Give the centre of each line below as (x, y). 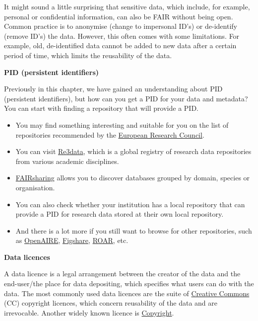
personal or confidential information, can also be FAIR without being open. (119, 16)
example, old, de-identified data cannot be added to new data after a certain (120, 45)
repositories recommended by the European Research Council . (110, 134)
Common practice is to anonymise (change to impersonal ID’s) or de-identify (121, 26)
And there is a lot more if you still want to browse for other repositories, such (134, 230)
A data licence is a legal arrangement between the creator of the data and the (122, 274)
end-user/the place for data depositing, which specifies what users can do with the (129, 283)
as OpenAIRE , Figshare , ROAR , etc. (72, 240)
